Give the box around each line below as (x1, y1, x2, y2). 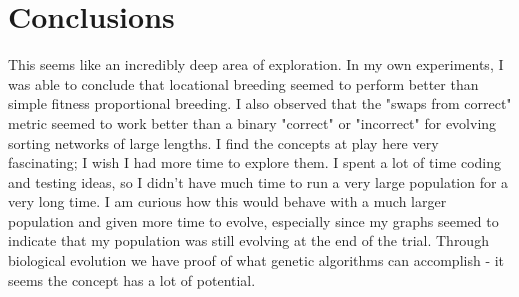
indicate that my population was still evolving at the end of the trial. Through (8, 230, 489, 251)
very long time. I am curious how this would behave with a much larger (8, 191, 447, 212)
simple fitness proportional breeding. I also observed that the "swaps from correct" (8, 93, 512, 114)
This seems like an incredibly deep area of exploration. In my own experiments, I (8, 54, 504, 75)
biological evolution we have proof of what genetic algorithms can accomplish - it (8, 250, 505, 271)
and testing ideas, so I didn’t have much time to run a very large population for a (8, 171, 509, 192)
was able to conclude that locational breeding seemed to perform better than (8, 73, 479, 94)
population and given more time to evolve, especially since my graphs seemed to (8, 210, 499, 231)
